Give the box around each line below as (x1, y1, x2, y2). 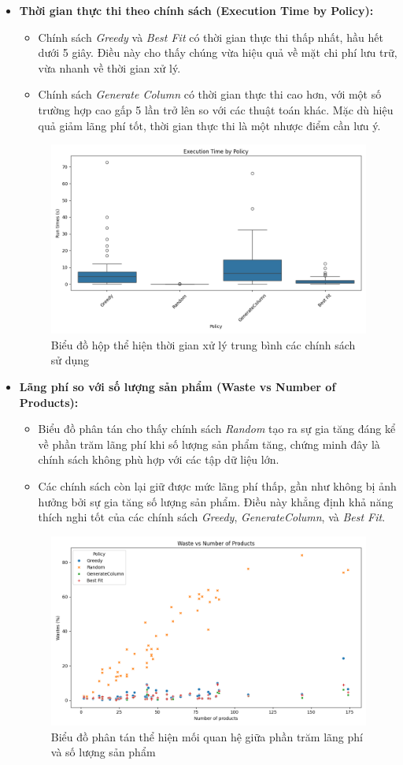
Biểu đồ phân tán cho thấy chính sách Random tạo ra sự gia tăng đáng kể (38, 420, 396, 437)
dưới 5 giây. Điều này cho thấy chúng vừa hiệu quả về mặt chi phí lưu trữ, (38, 44, 397, 61)
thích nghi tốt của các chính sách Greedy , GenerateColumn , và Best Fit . (38, 509, 386, 525)
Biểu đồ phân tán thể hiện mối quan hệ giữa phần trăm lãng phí (50, 728, 363, 744)
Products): (19, 394, 79, 410)
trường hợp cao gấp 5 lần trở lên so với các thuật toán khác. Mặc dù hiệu (38, 101, 394, 118)
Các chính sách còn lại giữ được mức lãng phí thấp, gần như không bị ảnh (38, 478, 397, 494)
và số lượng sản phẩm (50, 744, 156, 760)
